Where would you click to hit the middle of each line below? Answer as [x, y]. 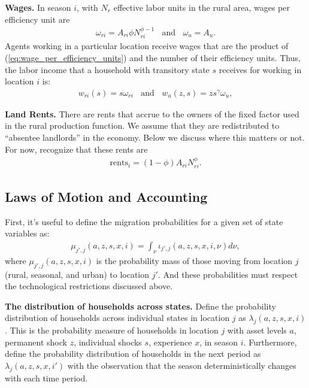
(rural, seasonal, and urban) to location [77, 274]
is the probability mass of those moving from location [194, 260]
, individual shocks [108, 342]
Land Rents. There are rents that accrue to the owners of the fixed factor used [152, 113]
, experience [170, 342]
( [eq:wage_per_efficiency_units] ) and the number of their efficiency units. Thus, [153, 58]
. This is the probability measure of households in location [112, 330]
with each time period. [46, 378]
